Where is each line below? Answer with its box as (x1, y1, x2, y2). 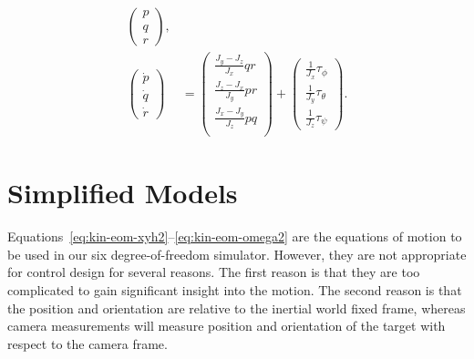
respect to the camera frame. (7, 333, 168, 353)
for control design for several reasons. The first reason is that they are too (7, 262, 420, 282)
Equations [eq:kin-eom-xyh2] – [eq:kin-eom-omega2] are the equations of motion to (7, 227, 462, 246)
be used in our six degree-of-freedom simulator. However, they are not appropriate (7, 244, 467, 263)
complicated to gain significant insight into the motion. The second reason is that (7, 281, 462, 300)
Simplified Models (7, 174, 238, 211)
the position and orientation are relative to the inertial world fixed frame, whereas (7, 298, 466, 317)
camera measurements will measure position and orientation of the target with (7, 316, 446, 335)
